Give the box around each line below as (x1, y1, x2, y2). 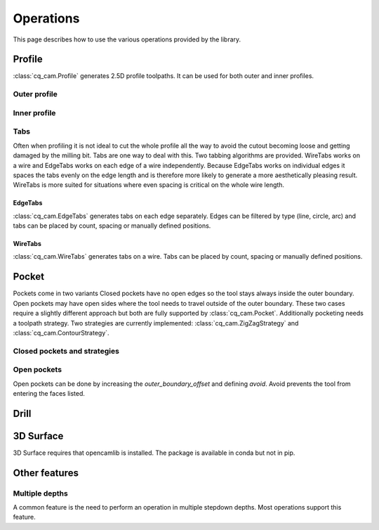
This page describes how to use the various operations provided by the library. (13, 35, 241, 44)
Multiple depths (13, 489, 68, 498)
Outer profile (13, 89, 58, 99)
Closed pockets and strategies (13, 346, 119, 356)
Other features (13, 467, 79, 479)
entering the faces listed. (13, 389, 86, 398)
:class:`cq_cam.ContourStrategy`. (13, 328, 109, 337)
